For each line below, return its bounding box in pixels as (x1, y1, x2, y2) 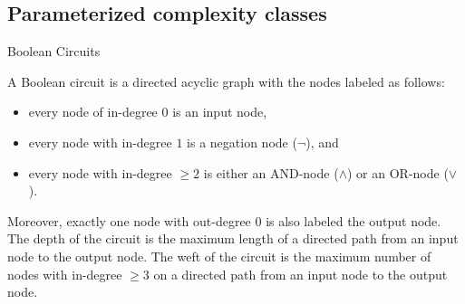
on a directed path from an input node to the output (153, 264, 448, 283)
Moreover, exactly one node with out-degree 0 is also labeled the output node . (7, 211, 441, 230)
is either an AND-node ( (203, 163, 339, 182)
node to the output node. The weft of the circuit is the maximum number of (7, 246, 431, 265)
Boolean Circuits (7, 42, 101, 61)
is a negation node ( (187, 132, 297, 151)
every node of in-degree (28, 102, 158, 121)
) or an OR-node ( (346, 163, 449, 182)
